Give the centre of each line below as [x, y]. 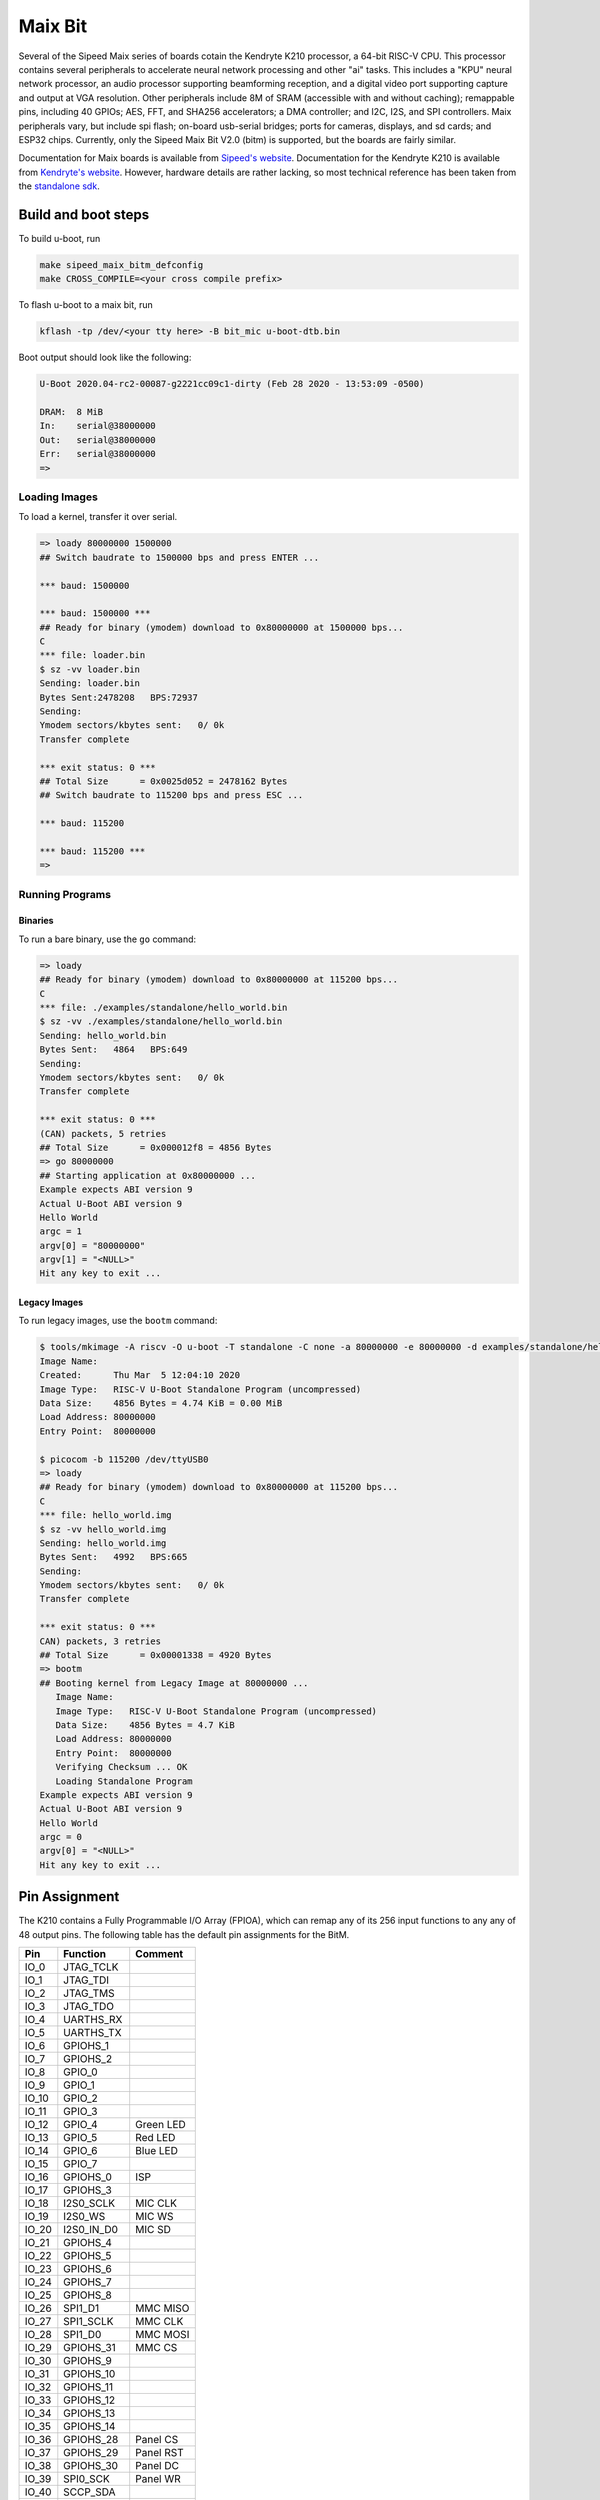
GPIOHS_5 [87, 2256]
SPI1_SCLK [88, 2322]
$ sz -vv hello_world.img [103, 1529]
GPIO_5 [80, 2138]
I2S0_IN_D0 [91, 2230]
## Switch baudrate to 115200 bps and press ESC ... [171, 795]
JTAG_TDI [86, 1980]
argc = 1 [61, 1231]
